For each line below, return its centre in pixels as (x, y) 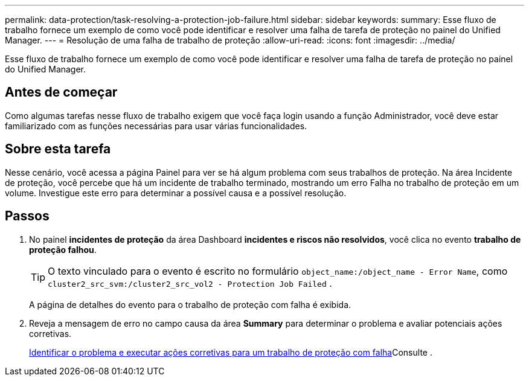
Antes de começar (61, 92)
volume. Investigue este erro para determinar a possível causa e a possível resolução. (176, 193)
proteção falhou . (63, 249)
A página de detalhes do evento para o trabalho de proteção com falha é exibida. (190, 304)
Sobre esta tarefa (58, 149)
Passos (27, 216)
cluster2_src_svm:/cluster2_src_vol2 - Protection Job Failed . (190, 283)
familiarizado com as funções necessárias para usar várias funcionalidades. (156, 126)
